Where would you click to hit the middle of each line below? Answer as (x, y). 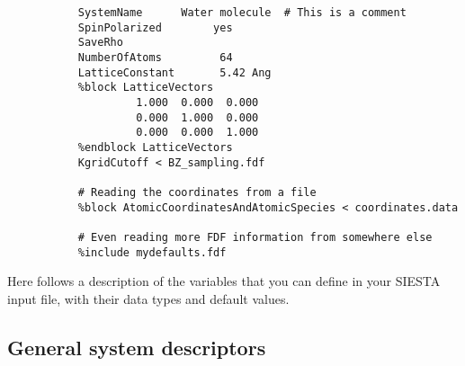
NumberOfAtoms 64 (155, 57)
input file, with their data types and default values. (148, 298)
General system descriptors (137, 347)
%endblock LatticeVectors (155, 147)
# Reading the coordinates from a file (197, 192)
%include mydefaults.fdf (152, 252)
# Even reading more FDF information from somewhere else (255, 237)
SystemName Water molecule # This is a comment (242, 13)
